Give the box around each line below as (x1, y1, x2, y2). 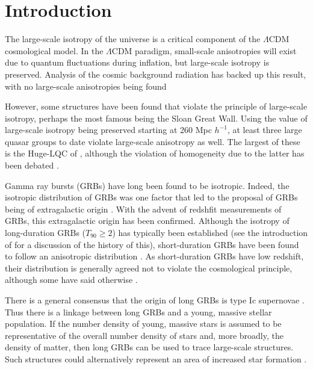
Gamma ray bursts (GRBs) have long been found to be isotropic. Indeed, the (5, 179, 290, 191)
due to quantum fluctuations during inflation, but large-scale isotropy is (5, 56, 270, 69)
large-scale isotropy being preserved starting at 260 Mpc (5, 123, 212, 136)
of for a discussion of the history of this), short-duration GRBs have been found (5, 238, 299, 250)
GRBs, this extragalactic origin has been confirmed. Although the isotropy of (5, 214, 290, 227)
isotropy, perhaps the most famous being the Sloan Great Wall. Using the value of (5, 111, 308, 124)
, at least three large (227, 123, 302, 136)
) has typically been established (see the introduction (112, 226, 308, 239)
